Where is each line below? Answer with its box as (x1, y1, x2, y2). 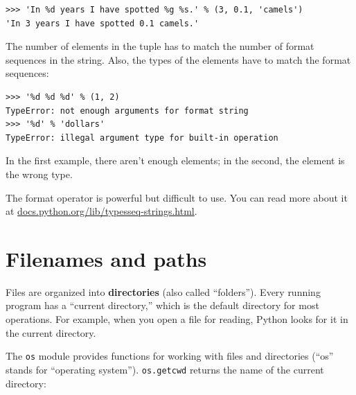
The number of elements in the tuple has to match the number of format (6, 39, 314, 53)
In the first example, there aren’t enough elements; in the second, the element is (6, 153, 345, 168)
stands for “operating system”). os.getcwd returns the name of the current (6, 362, 324, 376)
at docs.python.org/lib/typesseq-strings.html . (6, 204, 197, 218)
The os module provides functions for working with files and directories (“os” (6, 349, 334, 363)
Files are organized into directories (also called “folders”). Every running (6, 284, 321, 299)
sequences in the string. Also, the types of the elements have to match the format (6, 52, 351, 67)
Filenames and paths (6, 244, 207, 272)
